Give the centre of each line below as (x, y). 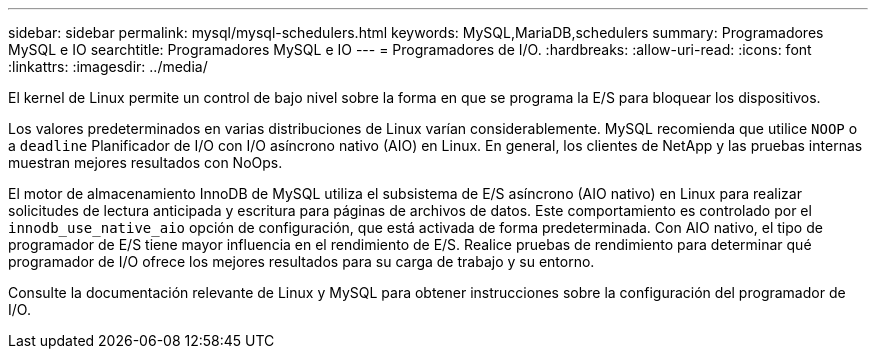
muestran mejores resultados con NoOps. (145, 162)
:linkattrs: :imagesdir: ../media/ (108, 66)
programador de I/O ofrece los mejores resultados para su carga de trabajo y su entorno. (301, 261)
